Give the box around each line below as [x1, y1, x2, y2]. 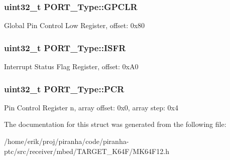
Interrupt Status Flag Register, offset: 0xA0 [4, 61, 139, 72]
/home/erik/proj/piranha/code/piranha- [4, 136, 129, 146]
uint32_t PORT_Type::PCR [4, 82, 125, 95]
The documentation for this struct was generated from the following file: [4, 119, 226, 129]
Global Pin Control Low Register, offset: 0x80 [4, 20, 145, 31]
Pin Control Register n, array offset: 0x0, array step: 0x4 [4, 102, 178, 112]
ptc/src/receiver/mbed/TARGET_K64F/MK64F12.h [4, 145, 169, 156]
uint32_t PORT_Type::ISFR [4, 41, 126, 54]
